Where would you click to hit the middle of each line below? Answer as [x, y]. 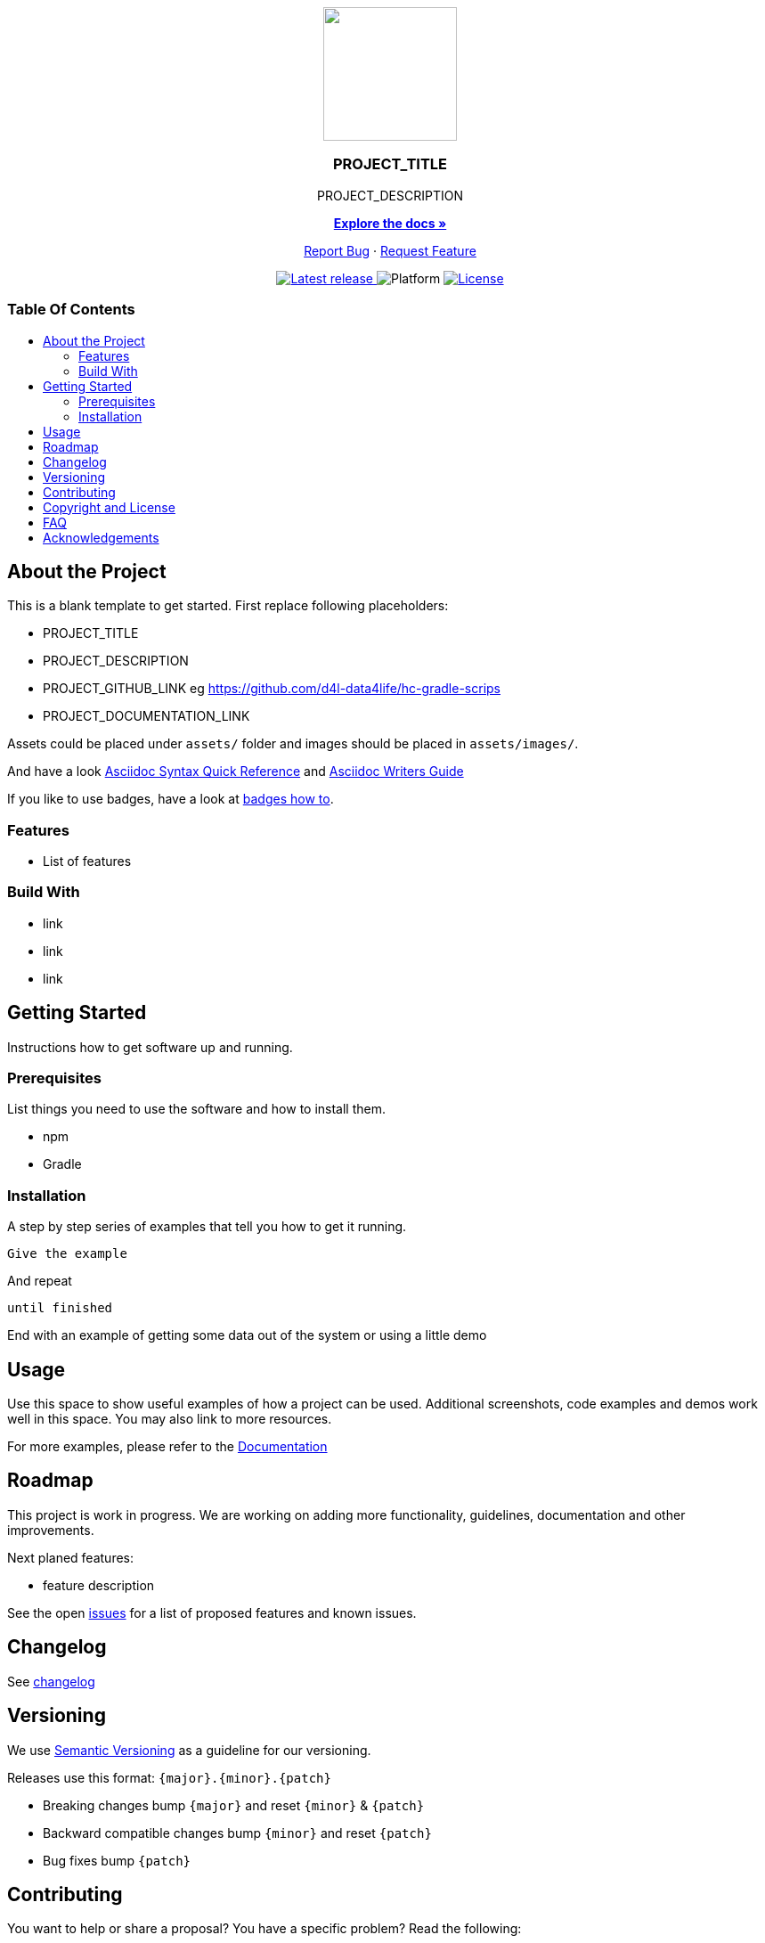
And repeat [40, 1281]
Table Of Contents [71, 310]
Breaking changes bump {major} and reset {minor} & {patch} [234, 1805]
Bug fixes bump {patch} [117, 1860]
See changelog [51, 1681]
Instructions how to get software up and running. [150, 1047]
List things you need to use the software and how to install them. [197, 1109]
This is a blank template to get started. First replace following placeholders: [228, 606]
